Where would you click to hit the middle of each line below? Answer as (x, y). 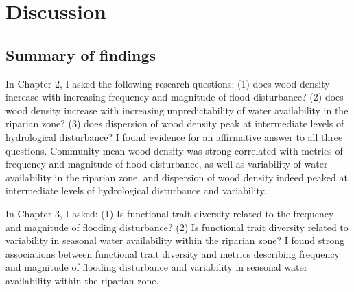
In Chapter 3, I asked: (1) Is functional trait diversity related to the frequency (170, 213)
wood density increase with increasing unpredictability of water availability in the (177, 110)
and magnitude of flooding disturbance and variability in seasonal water (157, 267)
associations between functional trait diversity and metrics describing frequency (173, 253)
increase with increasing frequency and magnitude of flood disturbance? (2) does (175, 97)
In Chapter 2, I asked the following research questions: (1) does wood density (168, 83)
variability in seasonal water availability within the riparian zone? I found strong (175, 240)
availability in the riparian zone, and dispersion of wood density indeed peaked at (177, 177)
